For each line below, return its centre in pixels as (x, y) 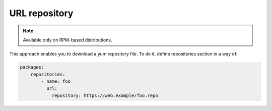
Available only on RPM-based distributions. (67, 40)
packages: (32, 67)
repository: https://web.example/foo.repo (105, 95)
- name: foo (56, 81)
